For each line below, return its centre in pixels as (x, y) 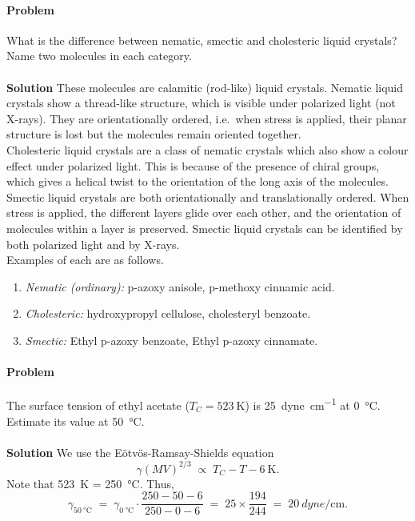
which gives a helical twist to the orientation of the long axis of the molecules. (198, 181)
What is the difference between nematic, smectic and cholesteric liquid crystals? (202, 40)
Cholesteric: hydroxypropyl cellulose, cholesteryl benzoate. (168, 313)
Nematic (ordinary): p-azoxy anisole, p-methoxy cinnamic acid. (180, 286)
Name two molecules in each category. (99, 56)
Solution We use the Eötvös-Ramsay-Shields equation (140, 452)
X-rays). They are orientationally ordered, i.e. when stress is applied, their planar (207, 118)
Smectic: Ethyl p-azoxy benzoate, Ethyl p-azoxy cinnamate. (172, 340)
